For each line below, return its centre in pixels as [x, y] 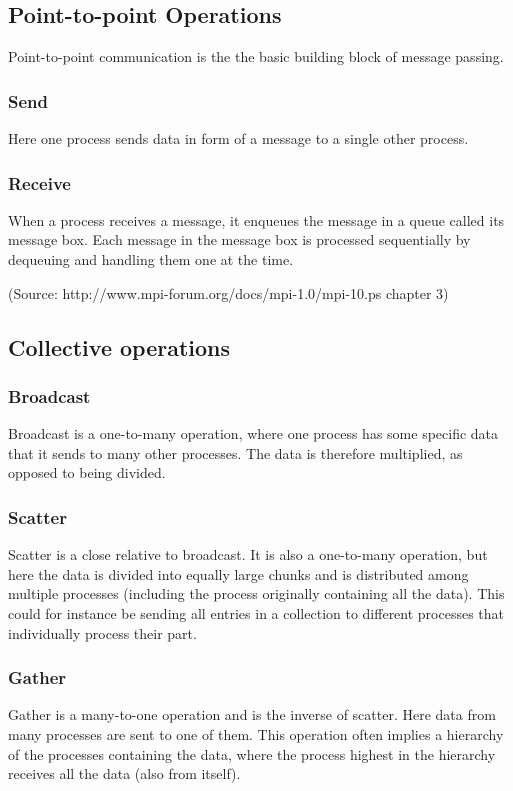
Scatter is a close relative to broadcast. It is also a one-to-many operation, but [248, 554]
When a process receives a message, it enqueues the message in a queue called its [256, 219]
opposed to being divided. [87, 472]
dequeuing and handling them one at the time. [151, 259]
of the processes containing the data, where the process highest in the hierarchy [252, 753]
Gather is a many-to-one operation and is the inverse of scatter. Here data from [252, 714]
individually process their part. [102, 632]
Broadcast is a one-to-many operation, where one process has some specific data [253, 433]
